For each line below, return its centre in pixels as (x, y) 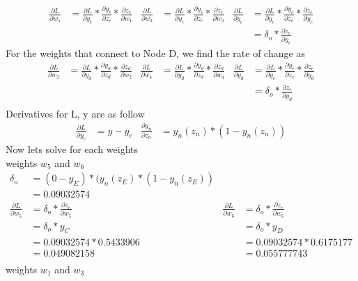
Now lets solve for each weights (72, 148)
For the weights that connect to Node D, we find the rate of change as (155, 53)
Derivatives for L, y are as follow (75, 113)
